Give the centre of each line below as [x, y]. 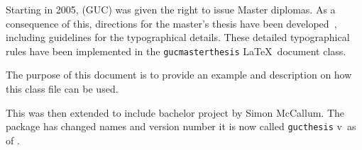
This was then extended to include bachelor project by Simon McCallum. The [175, 112]
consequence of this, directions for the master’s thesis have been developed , [171, 23]
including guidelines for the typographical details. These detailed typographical [178, 37]
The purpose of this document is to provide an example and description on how [179, 75]
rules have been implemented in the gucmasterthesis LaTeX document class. [176, 51]
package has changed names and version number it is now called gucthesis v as [181, 126]
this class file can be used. [62, 89]
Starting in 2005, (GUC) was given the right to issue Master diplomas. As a [171, 9]
